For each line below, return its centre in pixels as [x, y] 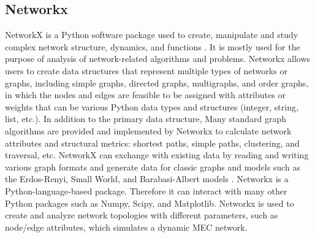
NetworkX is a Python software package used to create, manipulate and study [152, 35]
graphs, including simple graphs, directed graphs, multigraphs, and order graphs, [157, 83]
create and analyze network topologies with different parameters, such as [142, 215]
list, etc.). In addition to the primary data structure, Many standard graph [146, 119]
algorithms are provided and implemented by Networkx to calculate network [148, 130]
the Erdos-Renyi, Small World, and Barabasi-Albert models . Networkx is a [147, 179]
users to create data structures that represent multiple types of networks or [146, 70]
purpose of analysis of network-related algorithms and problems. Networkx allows [158, 59]
